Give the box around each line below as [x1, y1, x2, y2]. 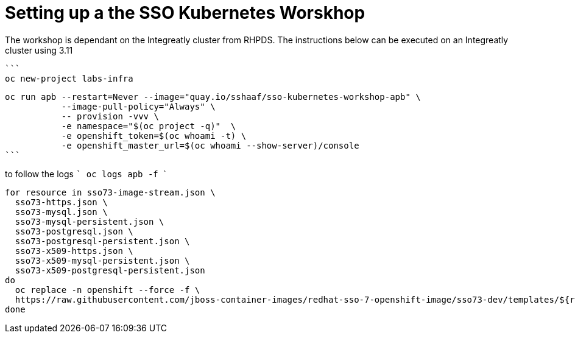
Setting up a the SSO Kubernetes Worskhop [5, 2, 365, 23]
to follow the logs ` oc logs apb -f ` [5, 168, 166, 179]
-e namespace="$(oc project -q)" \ [61, 121, 236, 131]
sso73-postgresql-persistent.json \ [15, 236, 190, 246]
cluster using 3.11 [5, 44, 73, 55]
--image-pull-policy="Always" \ [61, 101, 216, 111]
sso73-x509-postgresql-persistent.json [15, 265, 205, 275]
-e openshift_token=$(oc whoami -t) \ [61, 130, 247, 141]
